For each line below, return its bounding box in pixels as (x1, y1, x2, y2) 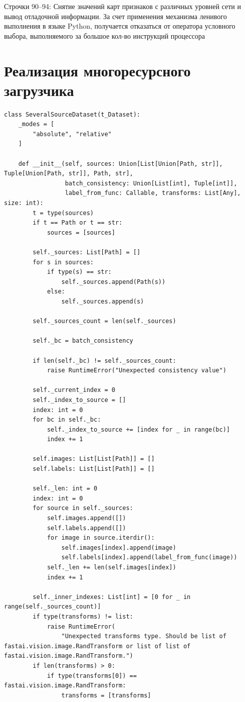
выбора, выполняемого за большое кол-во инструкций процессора (4, 30, 205, 41)
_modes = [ (18, 121, 55, 128)
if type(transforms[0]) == (47, 672, 137, 679)
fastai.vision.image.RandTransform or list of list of (4, 642, 191, 650)
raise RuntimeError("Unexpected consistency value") (47, 367, 226, 374)
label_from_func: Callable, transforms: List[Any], (65, 189, 241, 197)
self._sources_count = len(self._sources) (33, 318, 176, 325)
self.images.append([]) (47, 515, 126, 522)
